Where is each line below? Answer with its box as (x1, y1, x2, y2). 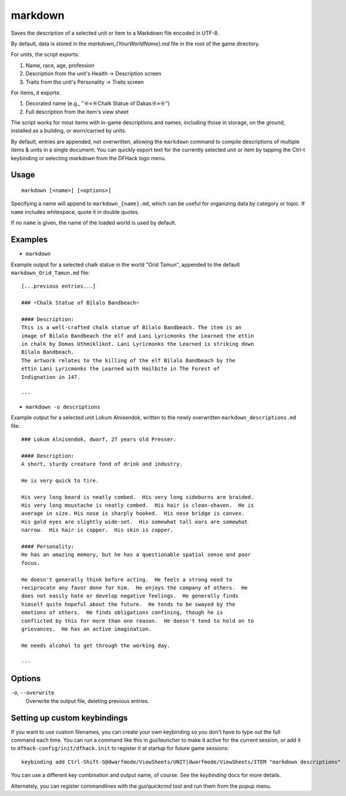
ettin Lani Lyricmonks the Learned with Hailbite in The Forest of (21, 365, 220, 372)
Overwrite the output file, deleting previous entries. (25, 697, 149, 704)
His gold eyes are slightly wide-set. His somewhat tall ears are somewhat (21, 518, 248, 525)
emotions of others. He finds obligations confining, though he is (21, 609, 223, 616)
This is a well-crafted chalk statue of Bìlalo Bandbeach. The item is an (21, 324, 242, 331)
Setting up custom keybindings (11, 713, 128, 723)
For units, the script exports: (11, 51, 79, 58)
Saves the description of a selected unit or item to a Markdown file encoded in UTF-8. (11, 29, 219, 37)
